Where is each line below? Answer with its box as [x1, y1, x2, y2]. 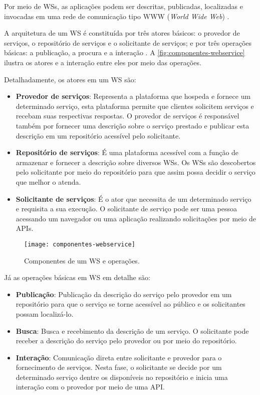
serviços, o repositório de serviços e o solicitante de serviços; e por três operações [4, 37, 252, 48]
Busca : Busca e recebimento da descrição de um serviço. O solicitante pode [16, 325, 249, 336]
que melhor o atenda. [16, 176, 81, 187]
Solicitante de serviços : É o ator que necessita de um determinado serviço [16, 193, 251, 204]
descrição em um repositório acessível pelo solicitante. [16, 130, 181, 141]
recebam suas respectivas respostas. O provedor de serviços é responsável [16, 110, 239, 121]
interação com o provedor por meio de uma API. [16, 381, 165, 392]
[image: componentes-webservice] [24, 240, 135, 248]
